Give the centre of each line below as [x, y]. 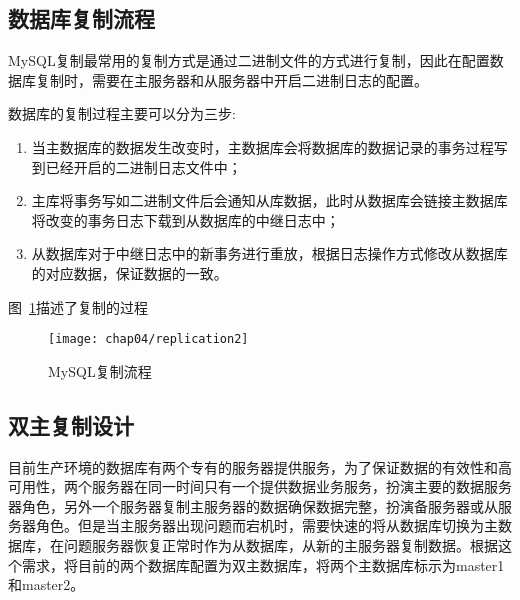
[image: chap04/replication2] [148, 339]
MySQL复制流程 [100, 370]
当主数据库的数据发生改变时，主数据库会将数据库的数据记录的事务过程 [262, 146]
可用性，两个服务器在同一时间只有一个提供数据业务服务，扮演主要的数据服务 [260, 486]
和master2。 [46, 584]
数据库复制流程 [81, 18]
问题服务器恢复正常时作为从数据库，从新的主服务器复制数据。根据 [280, 544]
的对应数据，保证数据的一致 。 [129, 272]
